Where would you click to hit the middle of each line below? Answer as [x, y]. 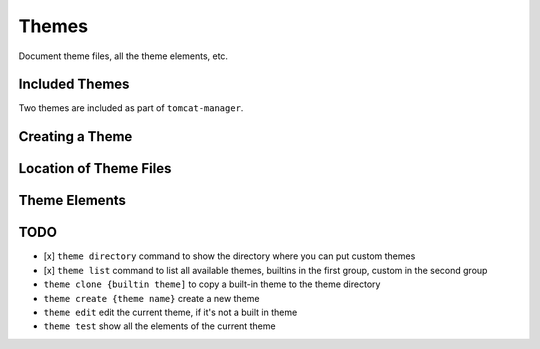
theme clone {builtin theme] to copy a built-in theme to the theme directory [212, 284]
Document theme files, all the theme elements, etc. [123, 56]
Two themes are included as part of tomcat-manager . [131, 108]
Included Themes [74, 84]
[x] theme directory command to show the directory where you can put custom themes [229, 256]
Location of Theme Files [95, 168]
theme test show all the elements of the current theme [159, 326]
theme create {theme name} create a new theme [151, 298]
